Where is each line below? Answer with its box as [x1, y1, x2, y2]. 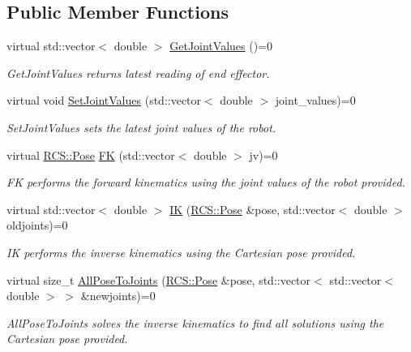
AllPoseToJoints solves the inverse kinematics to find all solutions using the [6, 314, 384, 331]
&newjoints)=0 [80, 287, 156, 304]
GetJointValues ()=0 [169, 37, 273, 54]
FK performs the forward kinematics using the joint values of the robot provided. [6, 174, 405, 191]
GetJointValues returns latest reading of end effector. [6, 64, 270, 81]
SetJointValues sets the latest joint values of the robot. [6, 118, 276, 135]
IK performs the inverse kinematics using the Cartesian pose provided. [6, 243, 356, 260]
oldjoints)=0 [6, 217, 68, 234]
